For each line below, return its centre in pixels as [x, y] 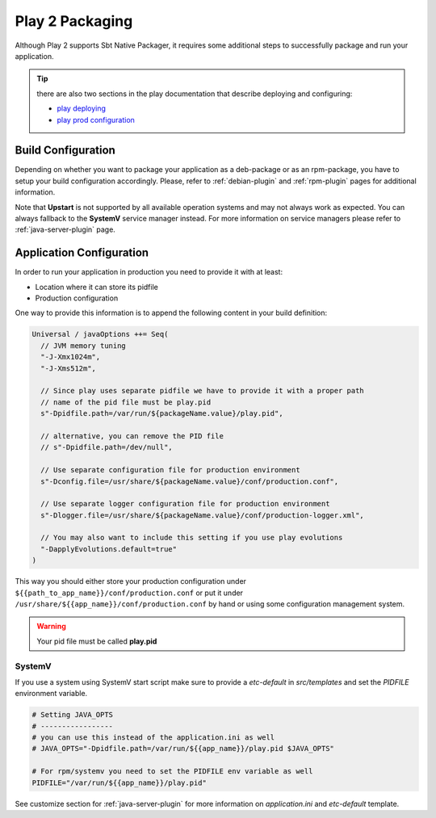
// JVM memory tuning [84, 346]
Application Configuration [82, 253]
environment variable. [51, 694]
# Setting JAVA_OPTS [72, 715]
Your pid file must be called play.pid [97, 641]
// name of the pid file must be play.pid [126, 402]
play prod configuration [96, 120]
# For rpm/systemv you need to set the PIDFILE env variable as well [172, 772]
